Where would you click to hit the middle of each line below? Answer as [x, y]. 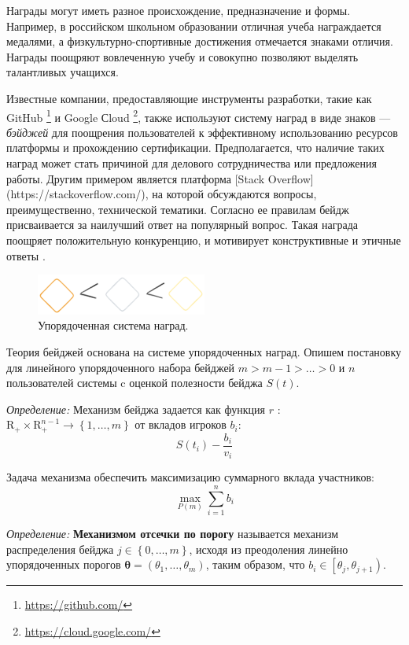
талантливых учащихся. [63, 72]
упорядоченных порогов [64, 564]
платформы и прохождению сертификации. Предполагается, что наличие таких [195, 147]
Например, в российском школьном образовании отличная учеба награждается [194, 26]
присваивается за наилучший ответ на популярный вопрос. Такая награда [182, 225]
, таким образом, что [255, 564]
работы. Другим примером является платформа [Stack [136, 178]
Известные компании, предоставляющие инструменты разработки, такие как [189, 98]
